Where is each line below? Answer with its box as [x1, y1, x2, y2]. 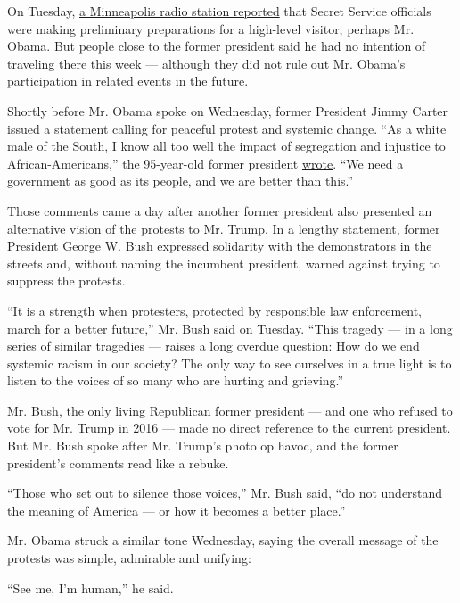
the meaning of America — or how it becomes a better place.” [7, 500, 346, 519]
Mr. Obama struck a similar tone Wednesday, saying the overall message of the [7, 531, 439, 549]
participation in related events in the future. [7, 71, 249, 90]
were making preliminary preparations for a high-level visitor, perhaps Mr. [7, 19, 415, 37]
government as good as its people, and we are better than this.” [7, 171, 354, 190]
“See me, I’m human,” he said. [7, 578, 174, 597]
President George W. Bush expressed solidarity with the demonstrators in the [7, 236, 432, 255]
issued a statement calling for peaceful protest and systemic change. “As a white [7, 119, 447, 137]
